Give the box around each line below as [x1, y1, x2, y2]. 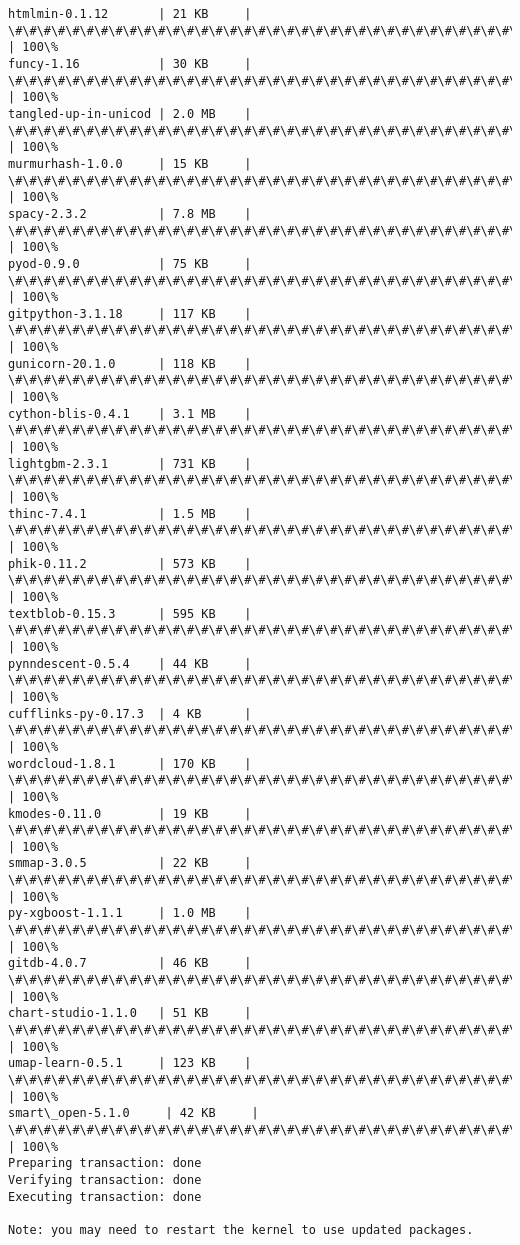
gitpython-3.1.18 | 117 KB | [8, 306, 252, 321]
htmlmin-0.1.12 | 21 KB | [8, 7, 252, 21]
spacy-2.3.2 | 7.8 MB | [8, 206, 252, 221]
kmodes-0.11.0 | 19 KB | [8, 806, 252, 821]
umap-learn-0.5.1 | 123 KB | [8, 1056, 252, 1071]
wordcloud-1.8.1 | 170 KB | [8, 756, 252, 771]
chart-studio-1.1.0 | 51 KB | [8, 1006, 252, 1021]
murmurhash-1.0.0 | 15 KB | [8, 156, 252, 171]
